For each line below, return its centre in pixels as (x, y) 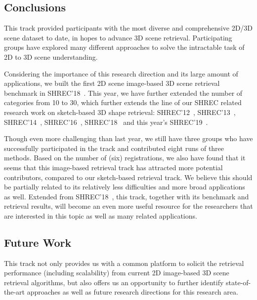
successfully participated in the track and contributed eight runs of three (114, 148)
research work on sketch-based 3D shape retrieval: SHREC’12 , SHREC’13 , (120, 112)
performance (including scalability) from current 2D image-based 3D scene (117, 273)
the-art (15, 292)
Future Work (38, 242)
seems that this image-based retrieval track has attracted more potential (113, 167)
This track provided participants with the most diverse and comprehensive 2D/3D (128, 28)
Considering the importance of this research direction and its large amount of (121, 73)
